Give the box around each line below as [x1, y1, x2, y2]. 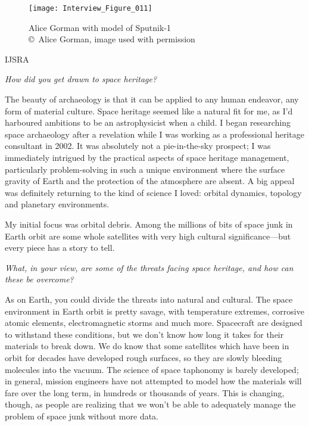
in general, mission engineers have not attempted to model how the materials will [5, 375, 302, 387]
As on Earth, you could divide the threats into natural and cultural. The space [5, 293, 293, 305]
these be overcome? [5, 273, 74, 285]
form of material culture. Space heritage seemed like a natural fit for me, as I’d [5, 104, 293, 117]
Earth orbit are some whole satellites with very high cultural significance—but [5, 229, 291, 242]
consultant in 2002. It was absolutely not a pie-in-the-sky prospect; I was [5, 139, 271, 152]
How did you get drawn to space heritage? [5, 73, 157, 85]
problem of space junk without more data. [5, 409, 159, 422]
